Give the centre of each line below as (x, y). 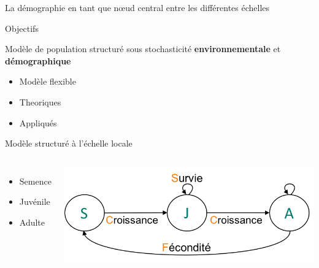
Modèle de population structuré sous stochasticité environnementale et (143, 49)
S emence (35, 181)
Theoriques (40, 101)
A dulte (32, 222)
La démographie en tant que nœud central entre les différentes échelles (137, 7)
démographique (38, 60)
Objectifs (22, 28)
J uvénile (35, 201)
